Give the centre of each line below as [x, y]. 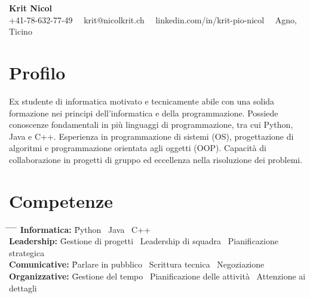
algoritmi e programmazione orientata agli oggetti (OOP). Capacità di [138, 148]
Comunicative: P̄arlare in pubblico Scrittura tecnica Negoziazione [137, 264]
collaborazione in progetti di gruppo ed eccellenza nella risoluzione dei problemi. [156, 159]
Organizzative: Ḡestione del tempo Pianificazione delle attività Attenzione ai [157, 276]
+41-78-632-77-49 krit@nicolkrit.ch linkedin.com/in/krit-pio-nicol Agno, [153, 19]
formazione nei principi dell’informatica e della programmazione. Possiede [144, 113]
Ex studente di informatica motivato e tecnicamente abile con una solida [142, 101]
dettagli [23, 288]
